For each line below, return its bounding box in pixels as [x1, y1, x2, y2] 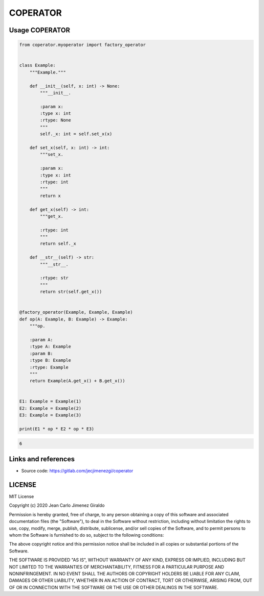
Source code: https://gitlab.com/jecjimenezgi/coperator [21, 468, 133, 474]
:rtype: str [40, 275, 68, 281]
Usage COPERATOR [9, 26, 70, 34]
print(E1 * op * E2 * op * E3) [19, 426, 95, 432]
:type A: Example [29, 344, 71, 349]
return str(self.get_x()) [40, 289, 102, 295]
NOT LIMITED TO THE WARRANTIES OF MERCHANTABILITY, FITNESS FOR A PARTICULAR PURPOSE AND [9, 564, 224, 570]
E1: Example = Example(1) [19, 398, 82, 404]
